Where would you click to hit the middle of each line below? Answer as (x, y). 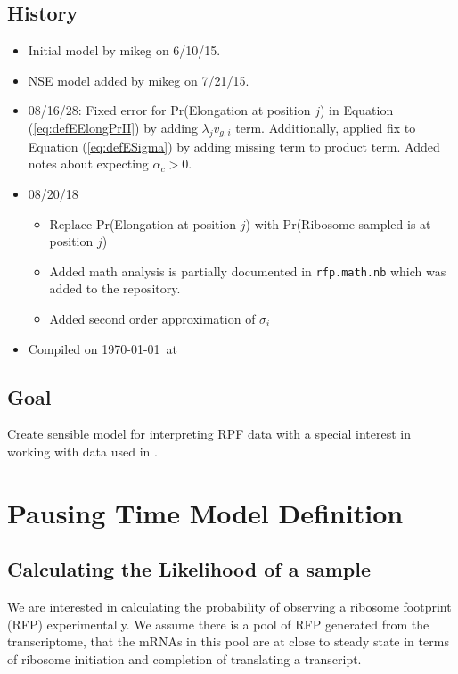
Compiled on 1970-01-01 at (103, 348)
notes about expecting (88, 164)
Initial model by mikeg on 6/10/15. (124, 50)
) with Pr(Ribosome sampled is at (338, 223)
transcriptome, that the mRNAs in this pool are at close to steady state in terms (228, 641)
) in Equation (356, 110)
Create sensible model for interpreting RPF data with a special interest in (209, 434)
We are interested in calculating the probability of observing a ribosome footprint (229, 607)
